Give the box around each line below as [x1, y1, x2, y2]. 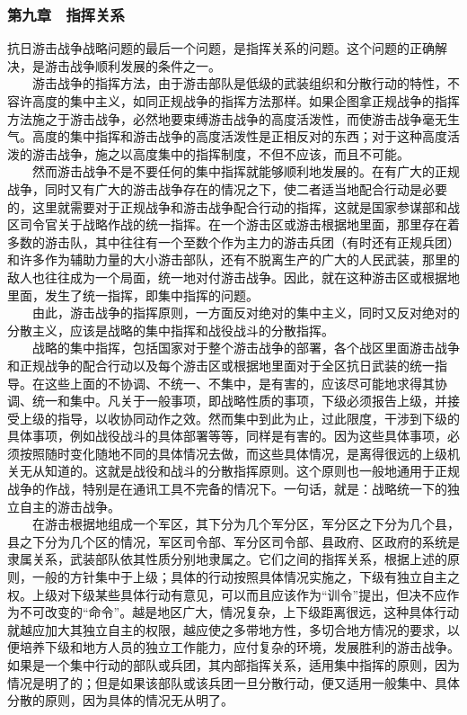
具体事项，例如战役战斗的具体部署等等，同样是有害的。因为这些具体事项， [7, 426, 447, 445]
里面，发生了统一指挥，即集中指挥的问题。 [7, 285, 259, 304]
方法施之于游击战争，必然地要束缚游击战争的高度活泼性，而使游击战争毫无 [7, 109, 447, 128]
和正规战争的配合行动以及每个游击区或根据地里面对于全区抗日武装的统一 [7, 355, 435, 374]
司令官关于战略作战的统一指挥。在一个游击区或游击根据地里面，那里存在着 [19, 215, 460, 234]
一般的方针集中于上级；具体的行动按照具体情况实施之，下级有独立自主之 [31, 568, 460, 586]
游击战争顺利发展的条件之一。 [44, 56, 221, 75]
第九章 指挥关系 [7, 3, 125, 25]
